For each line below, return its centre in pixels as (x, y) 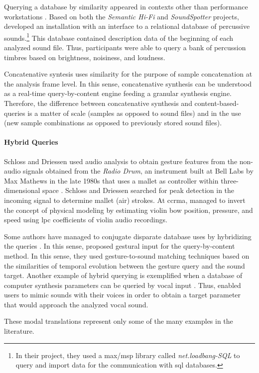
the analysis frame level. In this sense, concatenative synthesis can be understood (128, 83)
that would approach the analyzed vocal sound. (76, 304)
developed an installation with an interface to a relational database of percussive (127, 26)
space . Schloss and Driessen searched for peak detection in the (138, 190)
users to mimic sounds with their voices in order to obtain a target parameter (123, 295)
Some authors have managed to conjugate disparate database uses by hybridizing (128, 236)
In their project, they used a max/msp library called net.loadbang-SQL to (128, 355)
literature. (19, 331)
